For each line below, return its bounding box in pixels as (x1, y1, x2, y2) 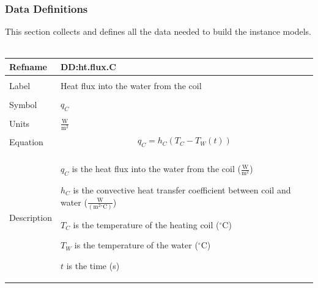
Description (9, 211, 52, 223)
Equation (9, 135, 43, 148)
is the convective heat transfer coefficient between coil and (73, 183, 291, 196)
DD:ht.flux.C (60, 60, 116, 73)
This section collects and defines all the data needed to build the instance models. (5, 25, 311, 38)
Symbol (9, 98, 37, 110)
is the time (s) (66, 259, 120, 272)
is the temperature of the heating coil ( (73, 218, 220, 231)
